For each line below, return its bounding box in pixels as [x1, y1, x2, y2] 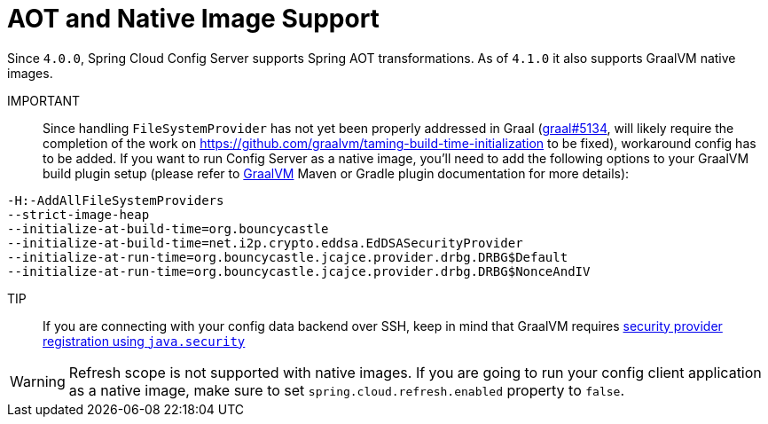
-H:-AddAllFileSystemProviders [7, 192, 224, 208]
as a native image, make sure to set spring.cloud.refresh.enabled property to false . [68, 381, 624, 399]
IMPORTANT [7, 92, 81, 108]
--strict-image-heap [7, 207, 150, 222]
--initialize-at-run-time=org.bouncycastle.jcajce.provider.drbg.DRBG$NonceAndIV [7, 263, 591, 279]
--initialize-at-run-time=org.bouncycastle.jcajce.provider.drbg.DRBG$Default [7, 249, 568, 264]
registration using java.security [43, 333, 246, 349]
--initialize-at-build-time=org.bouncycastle [7, 221, 329, 236]
